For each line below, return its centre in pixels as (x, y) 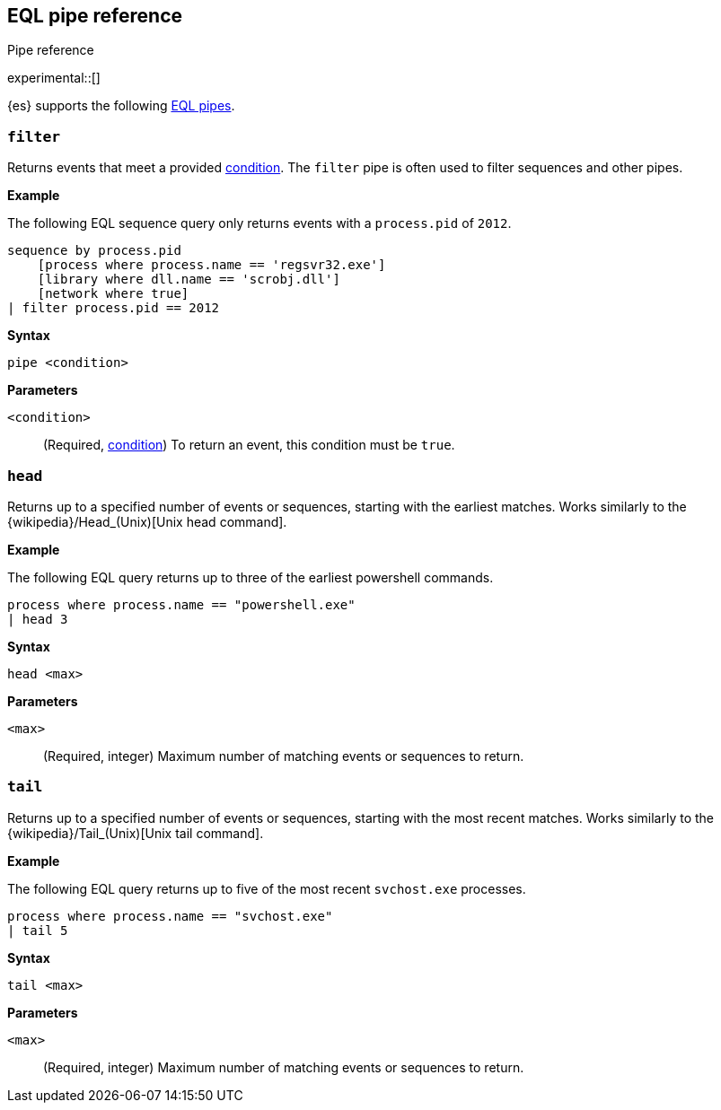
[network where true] (113, 294)
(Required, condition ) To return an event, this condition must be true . (249, 445)
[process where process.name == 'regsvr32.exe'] (211, 265)
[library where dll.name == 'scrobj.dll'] (189, 280)
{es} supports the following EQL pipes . (121, 106)
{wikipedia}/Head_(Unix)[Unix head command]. (147, 521)
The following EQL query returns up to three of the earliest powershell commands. (251, 577)
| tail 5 (38, 930)
